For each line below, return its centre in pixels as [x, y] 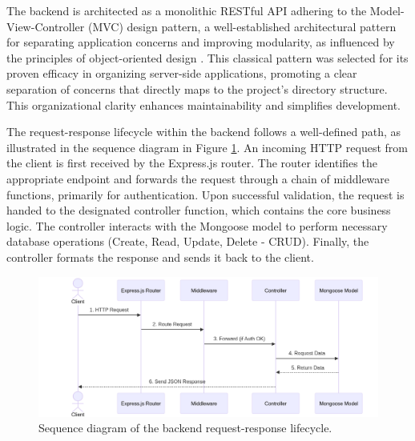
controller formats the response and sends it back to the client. [160, 257]
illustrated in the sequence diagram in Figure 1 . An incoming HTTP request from [207, 147]
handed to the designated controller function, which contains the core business [199, 210]
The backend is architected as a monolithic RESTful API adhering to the [187, 10]
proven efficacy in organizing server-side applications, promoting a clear [182, 73]
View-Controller [46, 26]
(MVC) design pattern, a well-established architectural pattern [242, 26]
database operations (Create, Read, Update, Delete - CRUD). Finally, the [188, 241]
